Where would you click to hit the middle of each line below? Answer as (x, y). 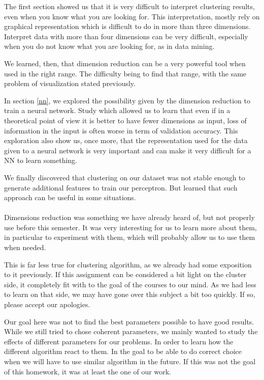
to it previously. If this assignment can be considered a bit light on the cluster (125, 274)
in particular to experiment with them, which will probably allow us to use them (130, 237)
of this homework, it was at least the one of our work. (88, 371)
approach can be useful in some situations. (70, 197)
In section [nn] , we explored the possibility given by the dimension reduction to (127, 100)
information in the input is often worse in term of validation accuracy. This (121, 130)
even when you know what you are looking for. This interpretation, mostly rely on (132, 16)
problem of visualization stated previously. (70, 83)
